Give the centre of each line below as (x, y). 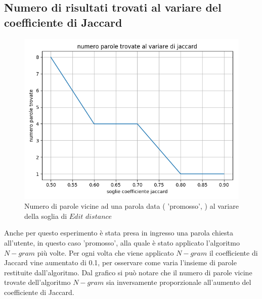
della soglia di (46, 216)
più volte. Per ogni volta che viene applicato (105, 252)
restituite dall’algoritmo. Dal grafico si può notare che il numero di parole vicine (128, 272)
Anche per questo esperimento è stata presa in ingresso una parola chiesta (119, 233)
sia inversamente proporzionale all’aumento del (179, 282)
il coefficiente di (233, 252)
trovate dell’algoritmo (37, 282)
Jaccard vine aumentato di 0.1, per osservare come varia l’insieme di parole (120, 262)
